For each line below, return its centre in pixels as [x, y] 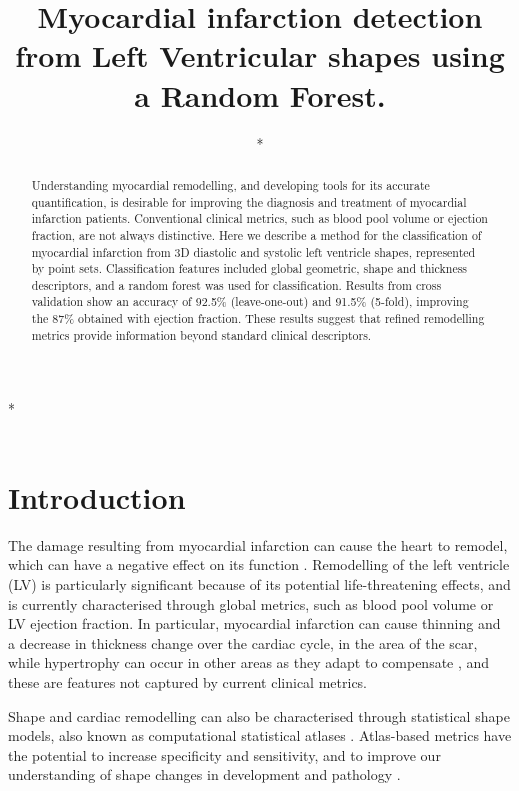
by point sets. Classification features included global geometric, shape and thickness [249, 268]
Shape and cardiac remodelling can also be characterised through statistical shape [259, 715]
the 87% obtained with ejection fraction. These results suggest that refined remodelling [258, 318]
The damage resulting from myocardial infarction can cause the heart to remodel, [258, 544]
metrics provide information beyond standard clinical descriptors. [201, 334]
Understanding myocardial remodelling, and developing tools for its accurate [230, 184]
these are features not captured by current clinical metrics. [188, 681]
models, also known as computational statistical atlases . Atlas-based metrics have [260, 735]
